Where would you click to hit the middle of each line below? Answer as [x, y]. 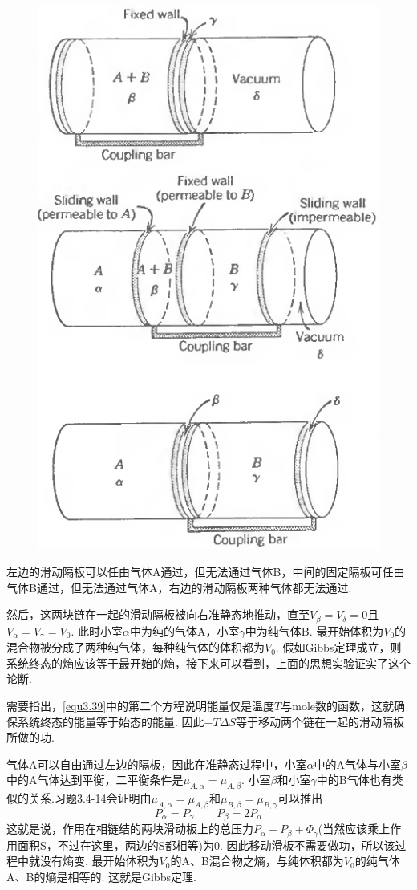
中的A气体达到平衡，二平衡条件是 [95, 780]
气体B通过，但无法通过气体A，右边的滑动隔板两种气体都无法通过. [179, 587]
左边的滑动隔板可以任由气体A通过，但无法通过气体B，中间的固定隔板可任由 [206, 572]
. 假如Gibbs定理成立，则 [338, 647]
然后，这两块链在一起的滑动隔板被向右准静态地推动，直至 [158, 614]
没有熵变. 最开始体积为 [99, 861]
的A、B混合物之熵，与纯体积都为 [257, 861]
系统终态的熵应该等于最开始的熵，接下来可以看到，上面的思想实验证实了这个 [208, 662]
